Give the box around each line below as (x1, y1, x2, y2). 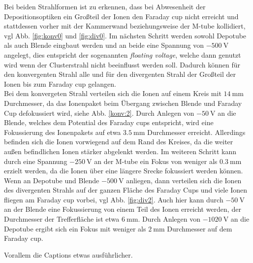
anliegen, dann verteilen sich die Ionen (126, 175, 242, 185)
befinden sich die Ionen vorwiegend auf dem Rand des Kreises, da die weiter (4, 136, 233, 147)
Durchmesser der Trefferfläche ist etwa (4, 214, 120, 224)
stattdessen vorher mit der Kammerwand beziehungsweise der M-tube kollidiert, (4, 21, 246, 31)
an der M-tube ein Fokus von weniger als (94, 156, 218, 166)
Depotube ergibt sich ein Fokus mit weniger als (4, 223, 146, 233)
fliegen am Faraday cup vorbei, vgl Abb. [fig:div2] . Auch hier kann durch (4, 194, 223, 204)
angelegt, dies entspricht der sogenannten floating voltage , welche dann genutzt (4, 49, 241, 60)
